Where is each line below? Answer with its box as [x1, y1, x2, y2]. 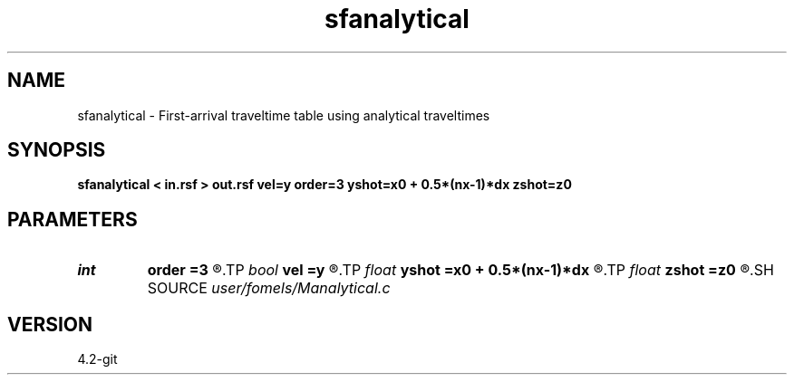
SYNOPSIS [7, 138, 106, 162]
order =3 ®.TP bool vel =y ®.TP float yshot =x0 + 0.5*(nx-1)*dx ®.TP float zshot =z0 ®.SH [147, 261, 774, 280]
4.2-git [77, 351, 118, 368]
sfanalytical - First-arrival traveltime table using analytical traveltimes [77, 107, 490, 123]
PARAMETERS [7, 207, 138, 231]
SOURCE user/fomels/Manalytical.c [147, 279, 391, 298]
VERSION [7, 312, 93, 336]
